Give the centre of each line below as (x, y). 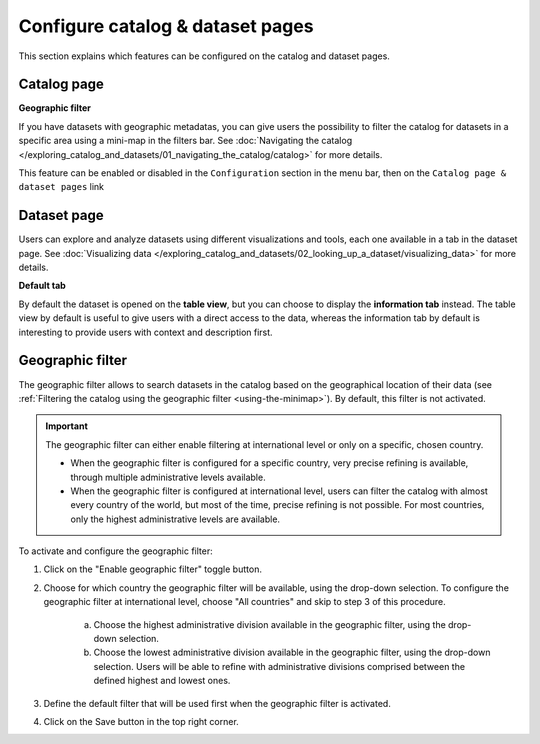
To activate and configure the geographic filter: (116, 551)
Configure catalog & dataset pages (166, 26)
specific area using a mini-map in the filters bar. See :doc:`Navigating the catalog (185, 141)
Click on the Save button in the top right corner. (141, 721)
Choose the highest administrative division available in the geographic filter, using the (270, 624)
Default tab (42, 286)
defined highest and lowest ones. (162, 681)
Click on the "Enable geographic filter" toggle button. (152, 569)
